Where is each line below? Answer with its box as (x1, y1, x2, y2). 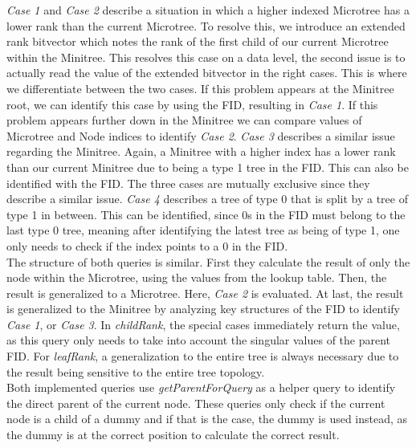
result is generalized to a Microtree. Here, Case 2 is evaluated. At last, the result (6, 284, 404, 301)
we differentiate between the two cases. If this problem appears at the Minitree (6, 79, 394, 96)
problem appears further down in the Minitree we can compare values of (6, 112, 362, 128)
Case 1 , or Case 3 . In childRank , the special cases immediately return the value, (6, 316, 400, 332)
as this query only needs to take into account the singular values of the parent (6, 332, 391, 348)
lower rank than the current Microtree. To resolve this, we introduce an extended (6, 17, 406, 34)
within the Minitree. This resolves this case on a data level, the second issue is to (6, 48, 406, 65)
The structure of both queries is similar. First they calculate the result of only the (6, 253, 410, 270)
